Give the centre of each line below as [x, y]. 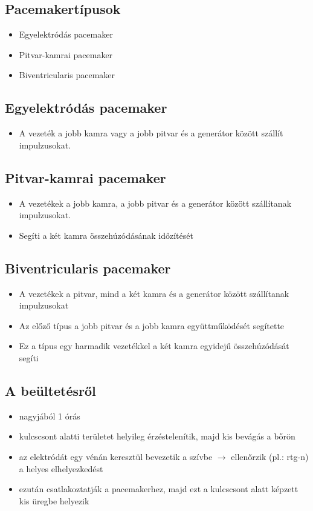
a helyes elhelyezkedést [61, 468]
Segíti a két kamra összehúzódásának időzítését [106, 235]
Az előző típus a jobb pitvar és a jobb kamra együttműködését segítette [152, 325]
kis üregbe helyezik [54, 500]
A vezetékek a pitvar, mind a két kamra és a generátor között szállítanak [154, 293]
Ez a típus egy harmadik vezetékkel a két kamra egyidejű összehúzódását [154, 346]
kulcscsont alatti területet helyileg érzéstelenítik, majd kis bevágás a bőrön [157, 436]
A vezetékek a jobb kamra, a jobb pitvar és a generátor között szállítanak [155, 203]
